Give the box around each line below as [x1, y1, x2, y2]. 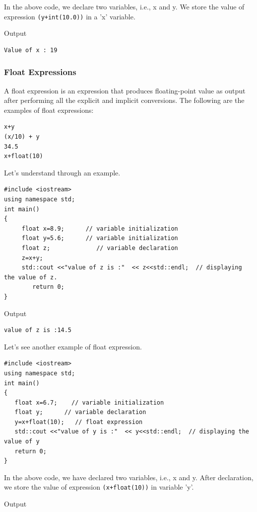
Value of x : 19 [4, 46, 58, 54]
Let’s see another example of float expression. [4, 341, 142, 351]
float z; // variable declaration [21, 244, 178, 252]
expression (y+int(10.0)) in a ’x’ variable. [4, 11, 135, 21]
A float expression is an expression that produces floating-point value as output [4, 85, 246, 95]
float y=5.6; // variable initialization [21, 235, 178, 242]
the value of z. [4, 273, 58, 281]
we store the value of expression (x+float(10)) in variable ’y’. [4, 482, 194, 492]
